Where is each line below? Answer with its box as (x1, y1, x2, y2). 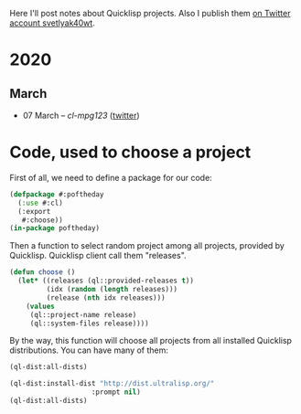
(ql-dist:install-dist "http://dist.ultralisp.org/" (9, 379, 215, 388)
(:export (17, 207, 51, 216)
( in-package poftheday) (9, 224, 101, 233)
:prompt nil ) (91, 387, 142, 397)
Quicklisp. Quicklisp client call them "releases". (9, 250, 187, 261)
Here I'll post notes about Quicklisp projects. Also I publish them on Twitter (9, 8, 291, 18)
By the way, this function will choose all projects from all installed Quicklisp (9, 335, 293, 346)
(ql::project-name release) (29, 310, 137, 319)
